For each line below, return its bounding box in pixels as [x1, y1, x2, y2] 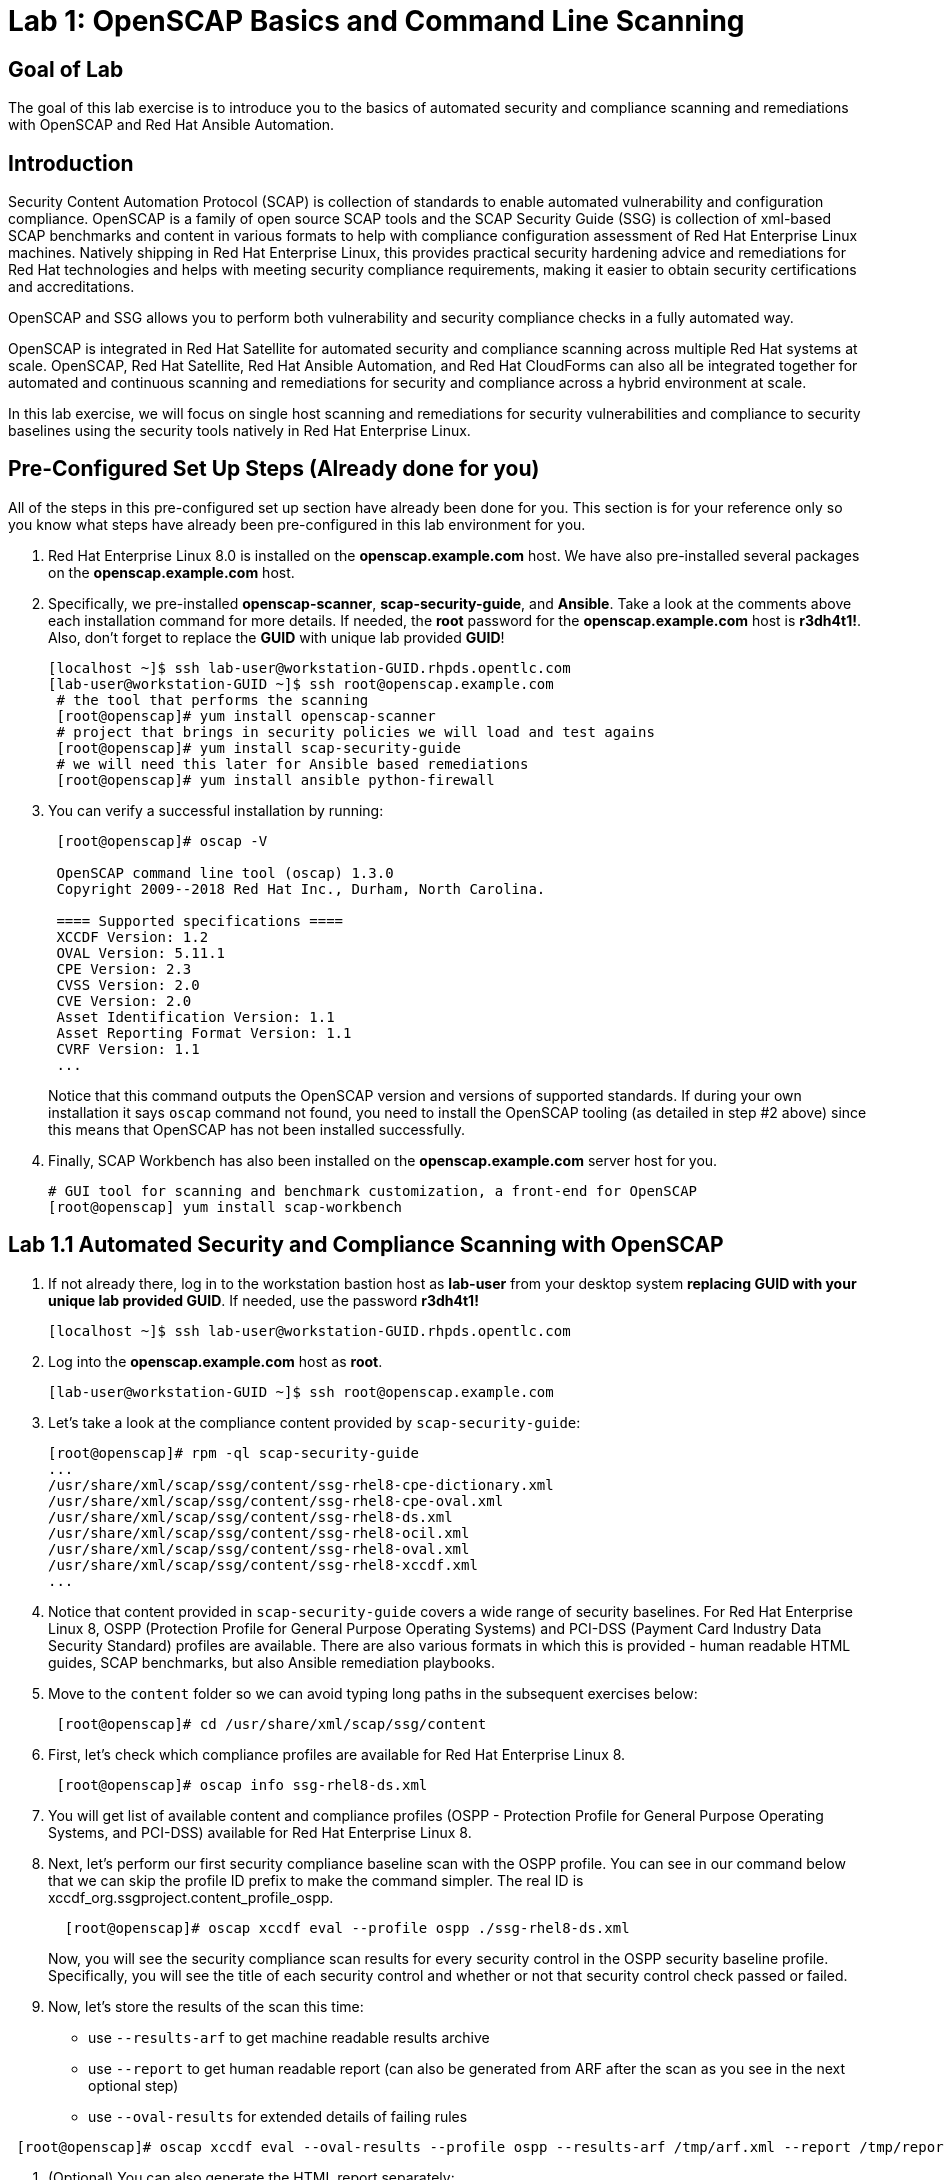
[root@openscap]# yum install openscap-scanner [56, 707, 436, 724]
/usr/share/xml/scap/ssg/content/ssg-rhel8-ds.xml [48, 1508, 453, 1525]
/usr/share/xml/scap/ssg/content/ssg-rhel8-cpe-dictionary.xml [48, 1476, 554, 1493]
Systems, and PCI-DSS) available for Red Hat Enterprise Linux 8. [48, 1823, 472, 1841]
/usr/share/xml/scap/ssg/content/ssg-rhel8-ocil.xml [48, 1524, 470, 1541]
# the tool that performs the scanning [56, 691, 369, 708]
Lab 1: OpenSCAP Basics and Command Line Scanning [8, 4, 745, 38]
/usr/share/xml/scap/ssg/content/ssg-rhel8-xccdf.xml [48, 1556, 478, 1573]
